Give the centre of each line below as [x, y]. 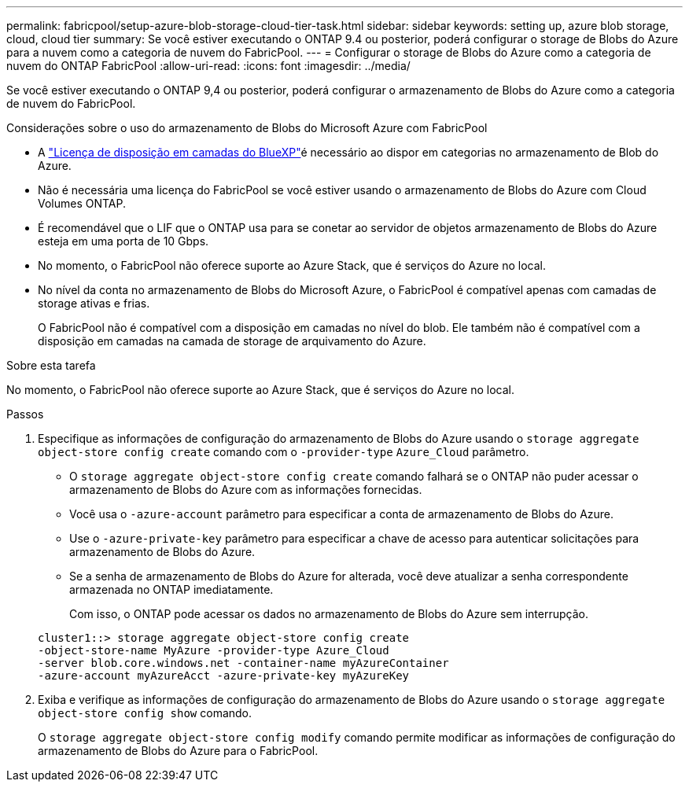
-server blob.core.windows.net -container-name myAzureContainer [243, 663]
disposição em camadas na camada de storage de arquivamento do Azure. [232, 341]
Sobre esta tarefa [51, 365]
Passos [25, 414]
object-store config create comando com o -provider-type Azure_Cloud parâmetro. [284, 452]
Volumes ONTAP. [82, 203]
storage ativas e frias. [94, 303]
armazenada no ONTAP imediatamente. [171, 589]
